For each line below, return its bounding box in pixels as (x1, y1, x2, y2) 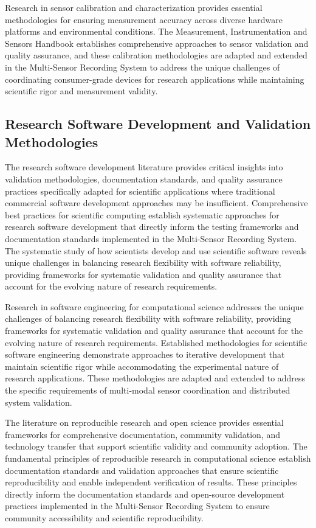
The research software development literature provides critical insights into (5, 161, 283, 173)
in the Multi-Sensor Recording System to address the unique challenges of (5, 60, 280, 73)
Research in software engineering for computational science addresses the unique (5, 300, 304, 313)
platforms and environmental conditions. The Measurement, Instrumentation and (5, 25, 307, 38)
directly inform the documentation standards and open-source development (5, 487, 285, 500)
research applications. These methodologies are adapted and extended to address (5, 372, 306, 384)
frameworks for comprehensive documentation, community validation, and (5, 428, 280, 440)
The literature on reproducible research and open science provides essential (5, 416, 284, 429)
